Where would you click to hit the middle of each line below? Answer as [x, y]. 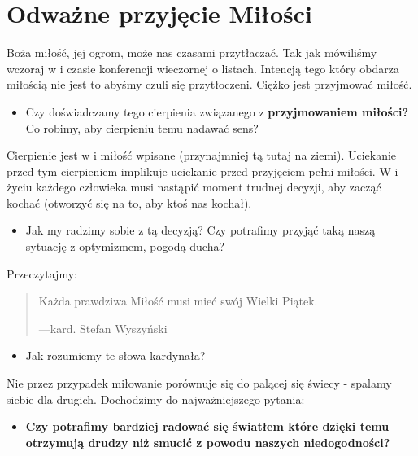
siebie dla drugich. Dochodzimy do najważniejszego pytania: [156, 399]
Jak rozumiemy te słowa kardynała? [115, 355]
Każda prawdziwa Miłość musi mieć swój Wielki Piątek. [178, 301]
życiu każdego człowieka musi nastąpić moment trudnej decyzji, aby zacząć [194, 187]
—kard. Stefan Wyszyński [103, 328]
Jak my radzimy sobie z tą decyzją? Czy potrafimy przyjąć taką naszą [200, 230]
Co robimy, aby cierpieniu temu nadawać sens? [142, 127]
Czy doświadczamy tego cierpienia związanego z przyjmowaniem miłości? [217, 111]
